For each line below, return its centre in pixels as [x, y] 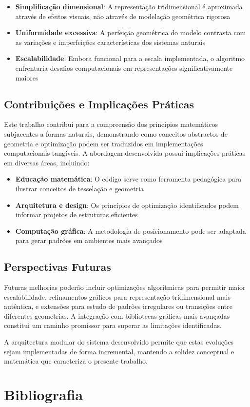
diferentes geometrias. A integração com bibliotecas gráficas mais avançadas [117, 315]
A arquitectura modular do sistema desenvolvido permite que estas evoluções [119, 342]
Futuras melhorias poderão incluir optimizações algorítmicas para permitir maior [125, 287]
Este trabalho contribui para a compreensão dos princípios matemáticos [111, 124]
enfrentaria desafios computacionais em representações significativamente [124, 68]
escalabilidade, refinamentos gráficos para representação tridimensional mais [117, 296]
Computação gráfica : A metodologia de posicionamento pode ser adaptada [131, 231]
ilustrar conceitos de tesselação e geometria [80, 188]
